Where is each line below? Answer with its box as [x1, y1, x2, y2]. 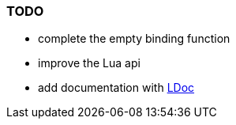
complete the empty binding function [38, 32, 230, 46]
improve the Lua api [38, 56, 140, 70]
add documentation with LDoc [38, 81, 195, 95]
